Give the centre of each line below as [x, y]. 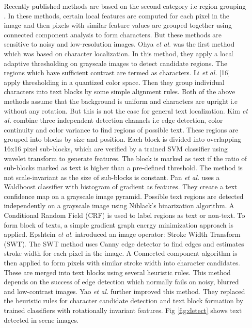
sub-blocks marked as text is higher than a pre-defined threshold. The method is [123, 168]
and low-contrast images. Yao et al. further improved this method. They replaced [125, 291]
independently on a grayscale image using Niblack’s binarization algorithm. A [119, 205]
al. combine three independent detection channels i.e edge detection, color [113, 120]
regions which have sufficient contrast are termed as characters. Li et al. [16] [117, 73]
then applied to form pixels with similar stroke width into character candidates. [122, 263]
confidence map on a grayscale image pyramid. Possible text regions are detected [124, 196]
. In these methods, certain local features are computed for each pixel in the [117, 15]
